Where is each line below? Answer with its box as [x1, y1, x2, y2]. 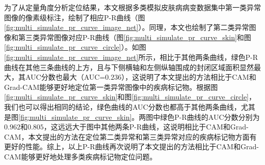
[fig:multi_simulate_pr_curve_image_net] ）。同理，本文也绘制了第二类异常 [4, 22, 249, 32]
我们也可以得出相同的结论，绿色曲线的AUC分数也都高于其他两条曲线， [4, 101, 241, 112]
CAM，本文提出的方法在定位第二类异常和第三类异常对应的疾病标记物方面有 [4, 131, 257, 142]
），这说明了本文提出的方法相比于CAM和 [121, 72, 256, 82]
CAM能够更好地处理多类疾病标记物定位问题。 [4, 151, 157, 161]
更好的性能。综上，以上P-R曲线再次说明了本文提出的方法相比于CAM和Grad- [4, 141, 259, 152]
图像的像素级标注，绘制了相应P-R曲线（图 [4, 12, 145, 22]
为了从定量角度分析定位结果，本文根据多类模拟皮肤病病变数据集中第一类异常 [4, 2, 261, 12]
